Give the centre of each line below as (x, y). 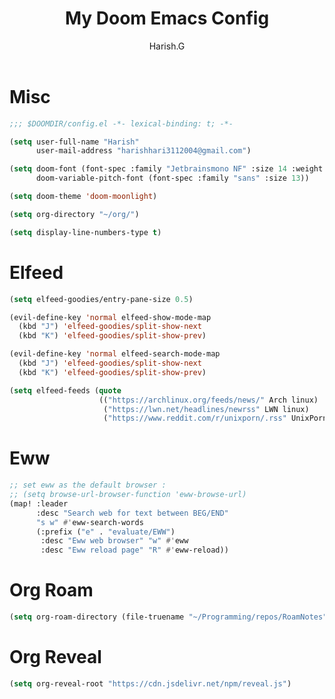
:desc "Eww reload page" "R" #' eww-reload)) (134, 550)
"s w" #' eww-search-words (89, 522)
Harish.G (167, 46)
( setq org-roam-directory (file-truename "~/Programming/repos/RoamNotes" (168, 617)
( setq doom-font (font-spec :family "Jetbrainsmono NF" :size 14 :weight (166, 169)
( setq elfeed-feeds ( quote (65, 390)
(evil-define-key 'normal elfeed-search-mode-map (115, 354)
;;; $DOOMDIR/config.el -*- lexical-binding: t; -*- (121, 123)
